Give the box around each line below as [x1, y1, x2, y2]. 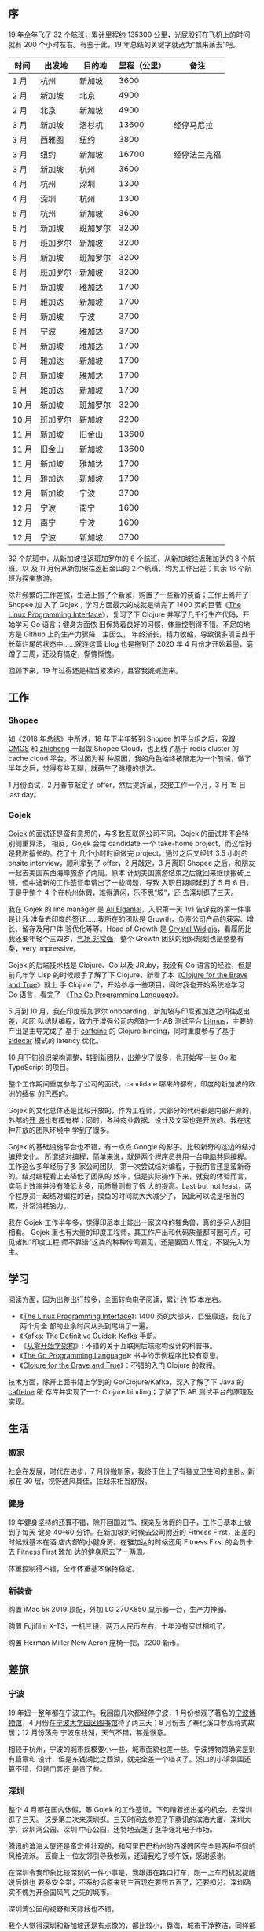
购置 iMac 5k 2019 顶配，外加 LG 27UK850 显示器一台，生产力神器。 [8, 1604, 232, 1614]
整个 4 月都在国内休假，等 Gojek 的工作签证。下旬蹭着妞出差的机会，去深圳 [8, 1805, 253, 1814]
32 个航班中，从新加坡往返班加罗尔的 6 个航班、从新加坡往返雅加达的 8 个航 [8, 553, 255, 563]
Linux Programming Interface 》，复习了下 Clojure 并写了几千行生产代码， [8, 610, 244, 619]
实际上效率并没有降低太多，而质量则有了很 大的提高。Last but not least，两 [8, 1181, 252, 1190]
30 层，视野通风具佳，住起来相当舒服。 [23, 1476, 152, 1486]
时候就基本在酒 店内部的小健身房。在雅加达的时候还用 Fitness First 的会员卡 [8, 1537, 254, 1546]
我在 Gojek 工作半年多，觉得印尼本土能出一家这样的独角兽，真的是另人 [8, 1217, 237, 1227]
